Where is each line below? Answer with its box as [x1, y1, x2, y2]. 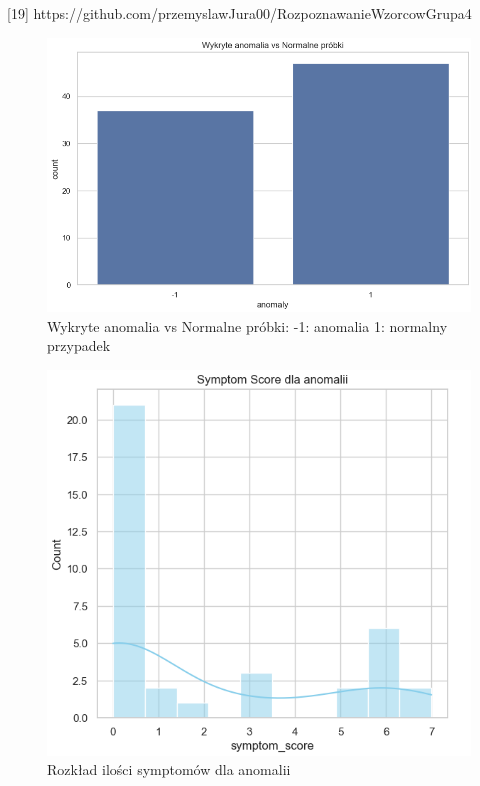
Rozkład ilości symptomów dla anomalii [47, 759, 291, 780]
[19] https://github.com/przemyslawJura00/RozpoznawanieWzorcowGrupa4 [7, 3, 472, 23]
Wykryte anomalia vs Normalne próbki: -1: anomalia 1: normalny [47, 315, 448, 336]
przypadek [47, 335, 111, 356]
